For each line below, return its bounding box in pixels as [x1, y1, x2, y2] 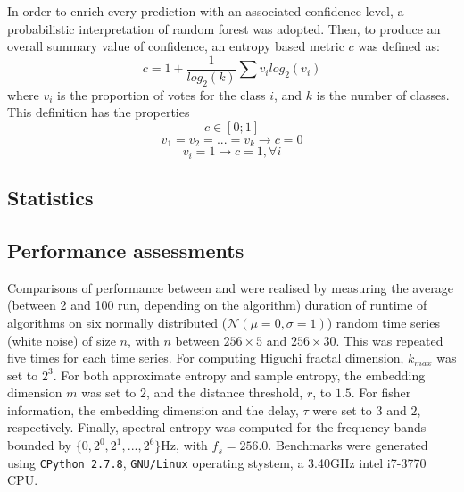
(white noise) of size [7, 330, 116, 349]
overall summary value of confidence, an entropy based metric [7, 37, 344, 55]
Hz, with [161, 436, 208, 454]
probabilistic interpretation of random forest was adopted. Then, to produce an [7, 19, 441, 38]
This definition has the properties [7, 103, 190, 121]
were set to [312, 400, 372, 419]
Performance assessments [7, 236, 244, 263]
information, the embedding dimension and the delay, [7, 400, 299, 419]
